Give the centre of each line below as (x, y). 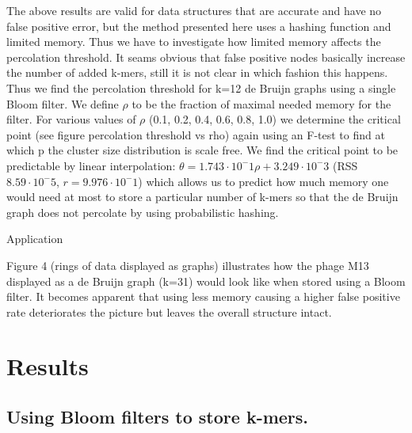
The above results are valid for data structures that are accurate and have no (194, 10)
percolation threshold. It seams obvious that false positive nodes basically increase (206, 57)
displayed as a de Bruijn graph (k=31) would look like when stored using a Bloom (206, 281)
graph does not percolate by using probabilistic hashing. (143, 212)
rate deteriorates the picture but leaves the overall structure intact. (169, 311)
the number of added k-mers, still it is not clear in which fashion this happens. (197, 72)
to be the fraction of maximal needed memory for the (261, 103)
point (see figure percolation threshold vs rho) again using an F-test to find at (196, 134)
